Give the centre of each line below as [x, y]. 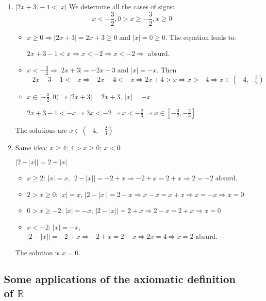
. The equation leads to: [201, 37]
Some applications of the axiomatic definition [120, 279]
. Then [166, 69]
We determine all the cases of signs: [122, 6]
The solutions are [41, 130]
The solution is [37, 253]
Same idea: [31, 147]
